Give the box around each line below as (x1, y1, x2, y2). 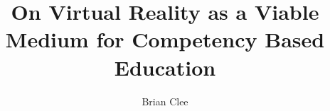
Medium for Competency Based (5, 25, 325, 54)
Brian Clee (142, 93, 188, 108)
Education (114, 52, 216, 81)
